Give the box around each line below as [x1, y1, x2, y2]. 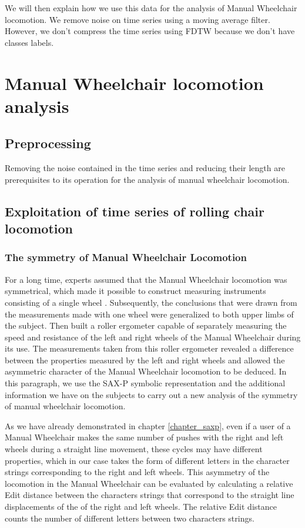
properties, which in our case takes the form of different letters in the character [5, 454, 290, 466]
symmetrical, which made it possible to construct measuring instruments [5, 285, 266, 297]
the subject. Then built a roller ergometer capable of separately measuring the [5, 319, 287, 332]
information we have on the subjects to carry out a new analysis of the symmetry [5, 388, 298, 400]
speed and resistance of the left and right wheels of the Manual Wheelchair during [5, 330, 301, 343]
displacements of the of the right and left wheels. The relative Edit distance [5, 500, 277, 512]
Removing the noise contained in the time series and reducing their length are [5, 162, 285, 174]
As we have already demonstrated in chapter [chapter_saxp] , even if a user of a [5, 419, 291, 432]
